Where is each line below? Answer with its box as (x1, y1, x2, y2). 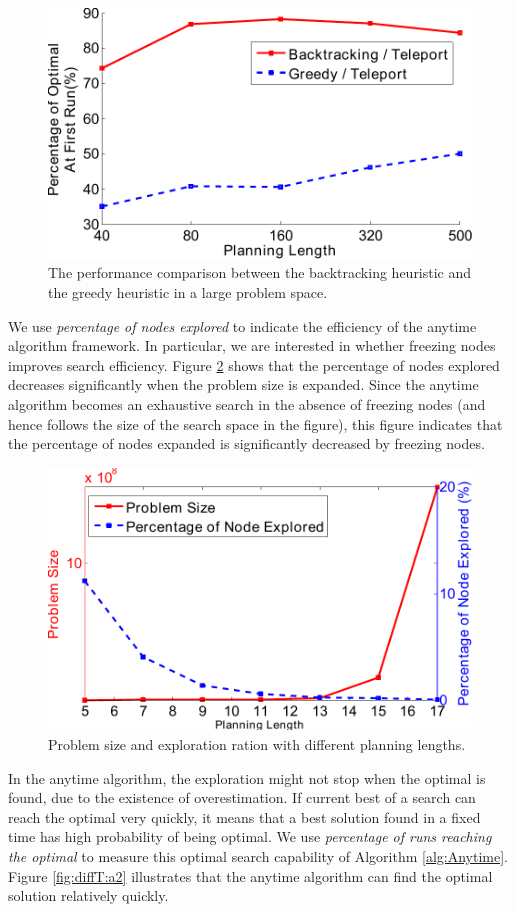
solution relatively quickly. (8, 885, 169, 906)
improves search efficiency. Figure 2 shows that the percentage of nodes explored (8, 354, 500, 375)
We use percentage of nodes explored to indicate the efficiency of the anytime (8, 315, 477, 336)
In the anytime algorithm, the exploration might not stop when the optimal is (8, 767, 486, 788)
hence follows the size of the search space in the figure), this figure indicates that (8, 413, 503, 434)
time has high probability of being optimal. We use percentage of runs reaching (8, 826, 492, 847)
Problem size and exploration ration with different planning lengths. (48, 734, 466, 754)
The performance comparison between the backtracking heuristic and (48, 262, 472, 283)
